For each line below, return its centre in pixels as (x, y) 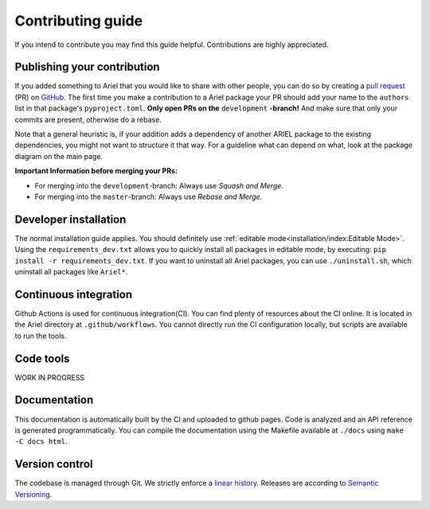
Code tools (42, 358)
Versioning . (33, 494)
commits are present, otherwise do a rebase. (88, 119)
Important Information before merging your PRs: (96, 171)
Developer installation (70, 219)
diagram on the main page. (59, 156)
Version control (54, 464)
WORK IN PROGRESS (50, 377)
